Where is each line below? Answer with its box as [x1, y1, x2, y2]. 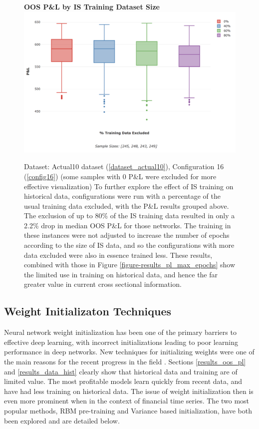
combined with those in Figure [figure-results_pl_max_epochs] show [24, 259, 236, 270]
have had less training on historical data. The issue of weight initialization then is [4, 385, 254, 396]
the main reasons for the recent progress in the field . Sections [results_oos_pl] [4, 356, 246, 367]
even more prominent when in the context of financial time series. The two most [4, 395, 250, 406]
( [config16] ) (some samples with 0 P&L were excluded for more [24, 171, 217, 181]
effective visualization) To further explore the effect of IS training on [24, 181, 234, 191]
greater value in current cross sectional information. [24, 279, 182, 289]
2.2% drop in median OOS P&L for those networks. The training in [24, 220, 231, 230]
